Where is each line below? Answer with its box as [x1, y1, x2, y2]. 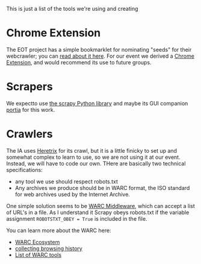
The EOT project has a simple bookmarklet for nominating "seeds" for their [6, 46, 192, 53]
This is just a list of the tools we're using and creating [6, 5, 138, 12]
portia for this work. [6, 106, 55, 113]
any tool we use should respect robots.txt [14, 177, 119, 185]
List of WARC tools [14, 251, 62, 258]
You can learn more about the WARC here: [6, 227, 111, 234]
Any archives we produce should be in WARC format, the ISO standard [14, 184, 190, 191]
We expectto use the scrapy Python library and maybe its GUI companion [6, 99, 188, 107]
